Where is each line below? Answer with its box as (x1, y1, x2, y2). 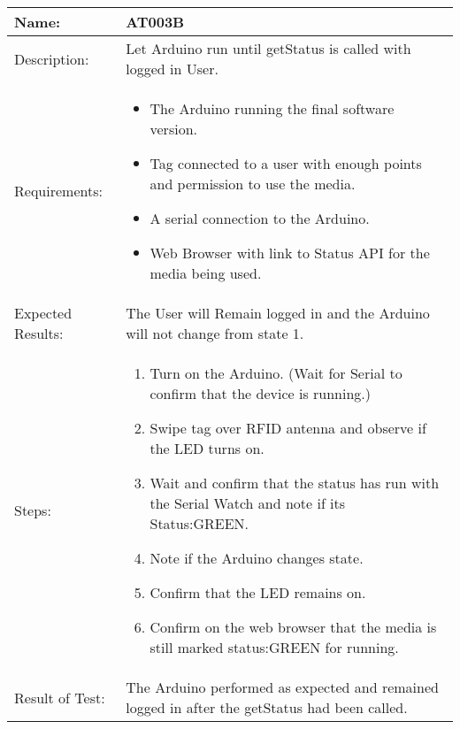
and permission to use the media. (149, 173, 356, 194)
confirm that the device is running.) (149, 383, 372, 403)
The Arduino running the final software (149, 98, 395, 119)
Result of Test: (14, 687, 105, 708)
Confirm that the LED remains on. (149, 582, 366, 602)
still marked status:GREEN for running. (149, 637, 399, 657)
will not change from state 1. (126, 323, 304, 343)
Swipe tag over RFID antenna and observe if (149, 418, 426, 438)
